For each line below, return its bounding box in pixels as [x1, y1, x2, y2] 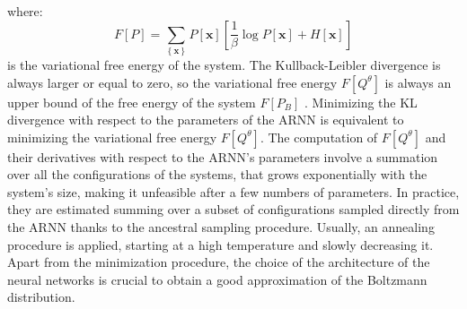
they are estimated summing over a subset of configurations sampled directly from [7, 200, 460, 219]
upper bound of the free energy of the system [7, 92, 256, 111]
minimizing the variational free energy [7, 127, 217, 146]
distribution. [7, 288, 75, 306]
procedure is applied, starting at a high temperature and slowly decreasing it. [7, 235, 434, 253]
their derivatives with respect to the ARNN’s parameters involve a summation [7, 147, 438, 166]
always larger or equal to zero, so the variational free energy [7, 73, 338, 91]
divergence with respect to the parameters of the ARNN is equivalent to [7, 110, 404, 129]
